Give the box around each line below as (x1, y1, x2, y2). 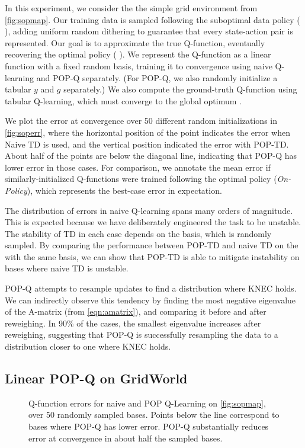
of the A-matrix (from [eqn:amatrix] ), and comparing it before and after (5, 305, 267, 318)
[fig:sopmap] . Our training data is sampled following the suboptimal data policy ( (5, 13, 300, 25)
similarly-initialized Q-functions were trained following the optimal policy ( (5, 172, 277, 185)
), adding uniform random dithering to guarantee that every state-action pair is (5, 25, 293, 37)
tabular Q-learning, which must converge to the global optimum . (5, 94, 242, 107)
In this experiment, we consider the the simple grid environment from (5, 2, 258, 14)
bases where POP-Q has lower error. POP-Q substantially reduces (28, 420, 269, 433)
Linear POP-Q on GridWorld (5, 369, 188, 388)
